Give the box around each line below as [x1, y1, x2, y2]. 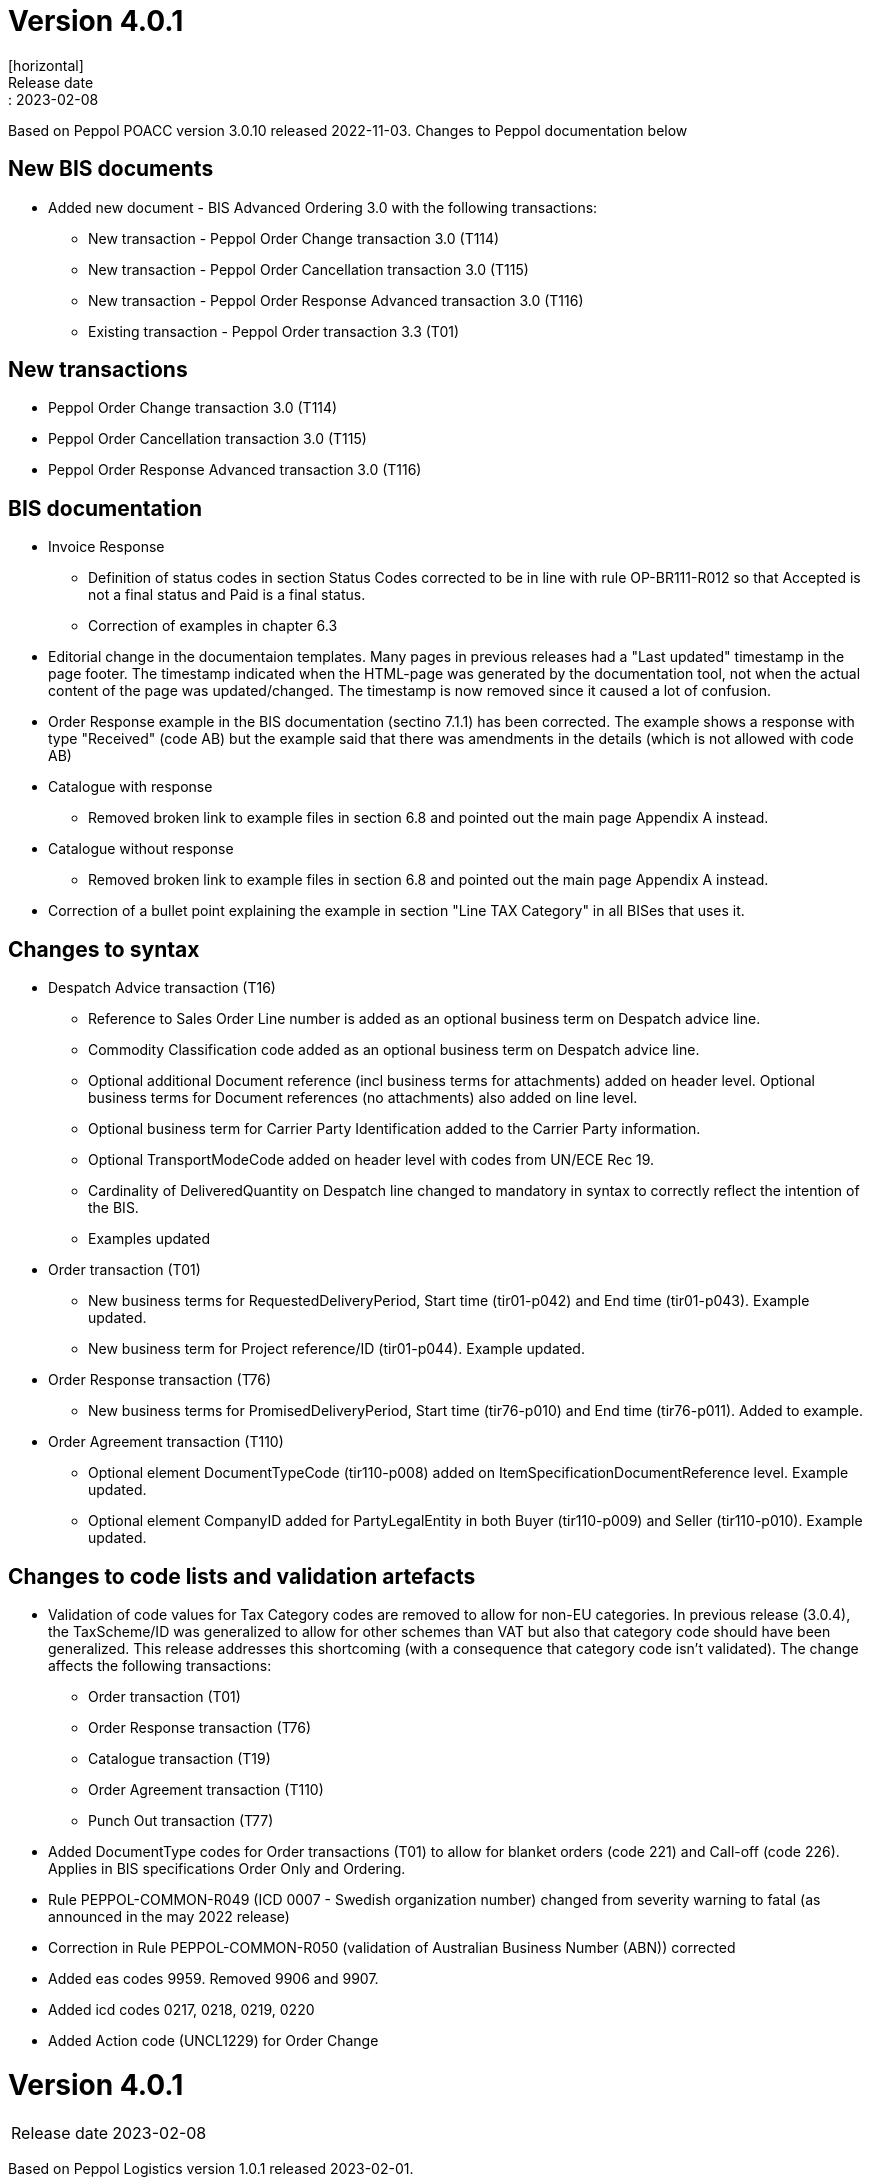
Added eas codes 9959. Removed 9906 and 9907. [48, 1969, 379, 1987]
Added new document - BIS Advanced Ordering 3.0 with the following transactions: [48, 198, 598, 216]
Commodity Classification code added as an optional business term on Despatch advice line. [88, 1041, 700, 1059]
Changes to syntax [8, 936, 200, 962]
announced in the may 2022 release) [48, 1907, 290, 1925]
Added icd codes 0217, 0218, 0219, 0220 [48, 2000, 315, 2018]
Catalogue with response [48, 778, 213, 796]
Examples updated [88, 1230, 211, 1248]
